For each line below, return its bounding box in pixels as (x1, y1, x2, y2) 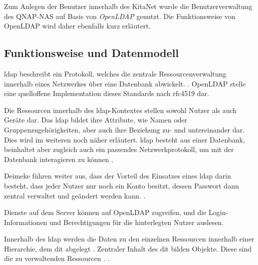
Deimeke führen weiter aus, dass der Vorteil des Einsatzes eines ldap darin (4, 170, 231, 181)
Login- (209, 207, 229, 217)
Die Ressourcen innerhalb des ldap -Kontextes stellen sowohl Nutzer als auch (4, 104, 237, 115)
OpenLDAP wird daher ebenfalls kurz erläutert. (4, 20, 151, 31)
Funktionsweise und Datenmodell (4, 45, 179, 60)
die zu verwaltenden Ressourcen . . (4, 253, 110, 263)
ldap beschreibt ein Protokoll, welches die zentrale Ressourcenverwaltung (4, 68, 227, 78)
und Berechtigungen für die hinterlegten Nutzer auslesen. (49, 216, 224, 227)
